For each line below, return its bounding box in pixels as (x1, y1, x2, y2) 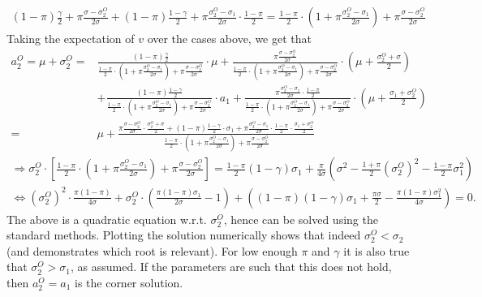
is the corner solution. (74, 274, 183, 291)
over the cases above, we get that (147, 30, 312, 47)
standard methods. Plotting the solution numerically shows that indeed (6, 226, 361, 243)
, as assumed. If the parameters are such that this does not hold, (70, 258, 392, 275)
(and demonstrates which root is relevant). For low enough (6, 242, 298, 259)
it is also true (343, 242, 410, 259)
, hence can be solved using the (223, 210, 378, 227)
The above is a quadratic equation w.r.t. (6, 210, 207, 227)
